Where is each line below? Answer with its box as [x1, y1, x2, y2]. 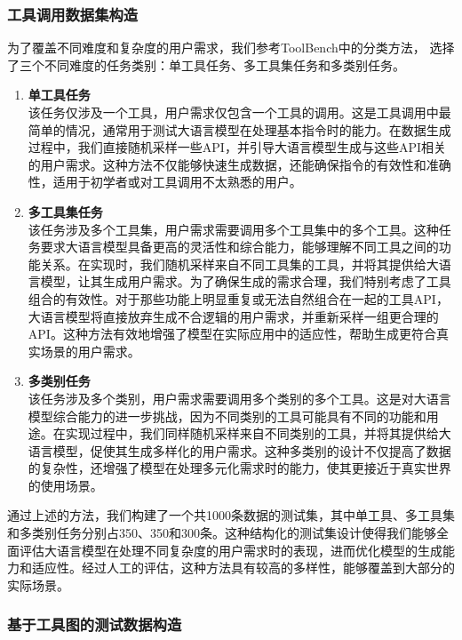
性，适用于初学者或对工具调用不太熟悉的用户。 [28, 172, 302, 191]
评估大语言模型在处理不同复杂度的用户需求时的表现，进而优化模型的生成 [19, 540, 442, 559]
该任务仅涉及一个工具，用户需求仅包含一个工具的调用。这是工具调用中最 [28, 103, 451, 121]
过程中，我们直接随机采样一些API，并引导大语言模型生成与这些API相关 [28, 138, 446, 156]
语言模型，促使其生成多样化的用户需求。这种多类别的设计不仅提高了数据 [28, 441, 451, 460]
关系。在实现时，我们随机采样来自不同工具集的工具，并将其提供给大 [40, 254, 439, 273]
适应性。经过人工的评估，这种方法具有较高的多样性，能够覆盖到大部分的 [31, 558, 455, 577]
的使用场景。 [28, 476, 103, 494]
